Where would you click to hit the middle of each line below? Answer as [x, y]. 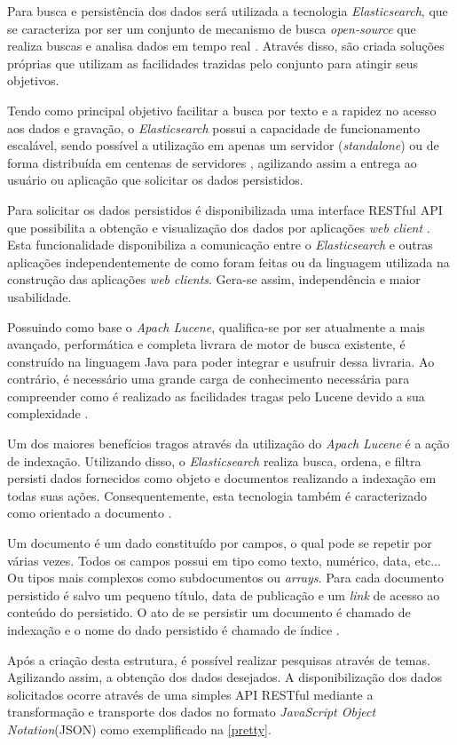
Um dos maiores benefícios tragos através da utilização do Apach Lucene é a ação [228, 444]
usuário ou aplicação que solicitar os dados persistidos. [155, 180]
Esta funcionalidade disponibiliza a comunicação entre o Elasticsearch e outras [220, 245]
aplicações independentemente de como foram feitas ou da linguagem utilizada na [228, 262]
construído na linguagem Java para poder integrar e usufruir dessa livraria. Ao [221, 361]
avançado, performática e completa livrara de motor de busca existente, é [206, 344]
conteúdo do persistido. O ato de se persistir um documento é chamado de [209, 612]
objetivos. [33, 80]
